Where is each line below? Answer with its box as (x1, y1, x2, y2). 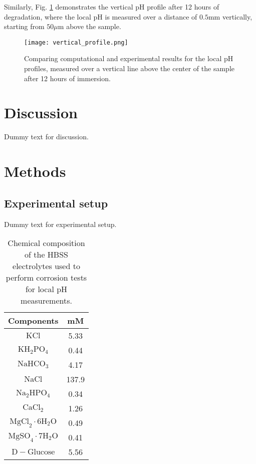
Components (8, 315, 59, 327)
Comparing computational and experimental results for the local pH (24, 53, 233, 64)
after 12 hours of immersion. (24, 73, 111, 83)
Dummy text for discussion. (4, 131, 89, 142)
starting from (4, 21, 45, 32)
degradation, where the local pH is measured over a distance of (4, 11, 197, 22)
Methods (4, 161, 66, 181)
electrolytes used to (13, 260, 80, 272)
